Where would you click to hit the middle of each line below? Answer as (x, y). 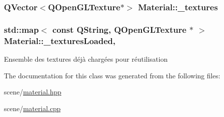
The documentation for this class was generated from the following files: (112, 75)
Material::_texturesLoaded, (60, 40)
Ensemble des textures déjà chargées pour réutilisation (86, 58)
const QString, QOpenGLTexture (119, 29)
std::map (21, 29)
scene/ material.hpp (33, 92)
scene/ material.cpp (32, 108)
